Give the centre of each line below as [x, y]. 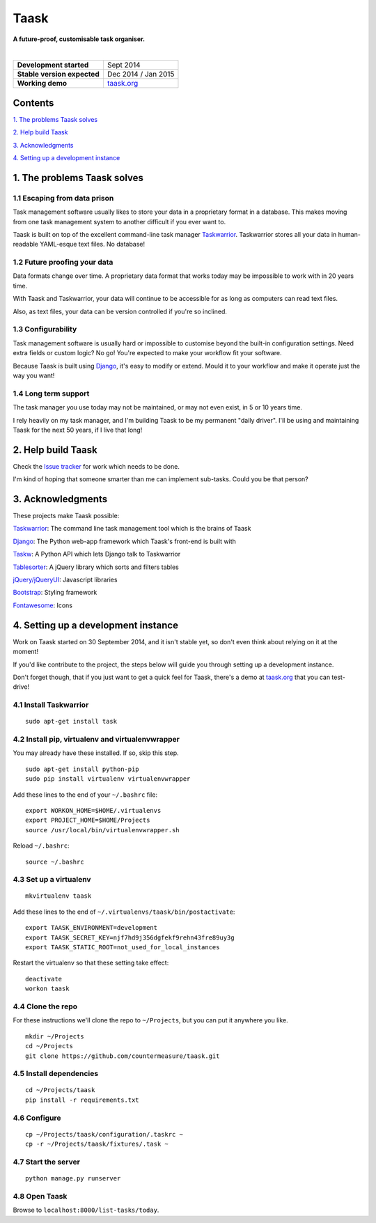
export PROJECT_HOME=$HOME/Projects [88, 820]
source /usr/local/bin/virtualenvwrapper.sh [103, 830]
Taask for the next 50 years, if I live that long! [78, 430]
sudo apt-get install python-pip [82, 769]
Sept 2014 [124, 65]
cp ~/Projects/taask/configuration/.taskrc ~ [104, 1134]
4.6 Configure [37, 1118]
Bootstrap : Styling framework [55, 593]
